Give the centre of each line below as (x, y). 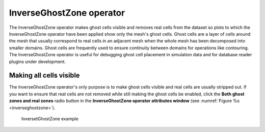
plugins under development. (38, 62)
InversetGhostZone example (50, 119)
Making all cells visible (44, 76)
